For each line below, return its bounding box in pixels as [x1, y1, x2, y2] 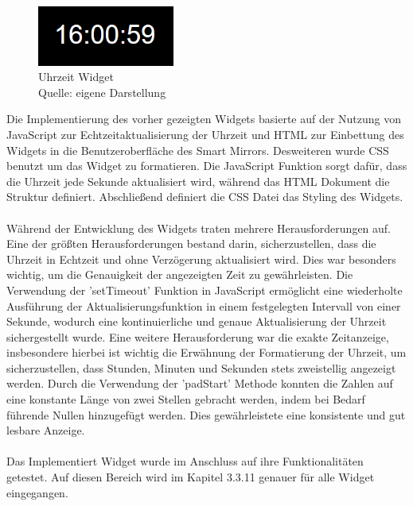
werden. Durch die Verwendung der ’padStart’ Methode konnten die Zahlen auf [6, 375, 393, 392]
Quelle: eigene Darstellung [38, 83, 166, 100]
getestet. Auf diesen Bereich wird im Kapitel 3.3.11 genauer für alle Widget [6, 469, 375, 485]
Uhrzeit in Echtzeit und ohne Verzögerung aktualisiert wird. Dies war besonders [6, 250, 396, 267]
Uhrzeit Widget [38, 68, 114, 85]
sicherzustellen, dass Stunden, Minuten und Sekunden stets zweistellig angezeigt [6, 359, 396, 376]
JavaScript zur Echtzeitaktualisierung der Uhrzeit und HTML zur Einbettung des [6, 126, 404, 142]
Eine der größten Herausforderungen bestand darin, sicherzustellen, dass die [6, 235, 376, 252]
